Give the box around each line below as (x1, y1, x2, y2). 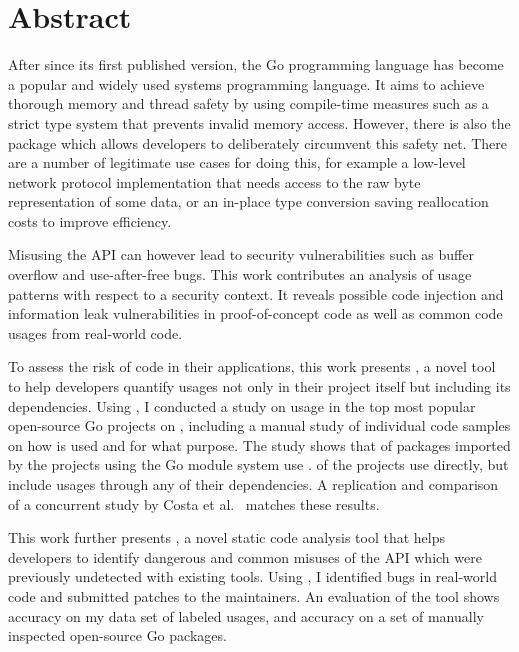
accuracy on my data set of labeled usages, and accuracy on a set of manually (8, 605, 484, 626)
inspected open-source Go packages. (8, 625, 227, 646)
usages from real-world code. (8, 322, 183, 343)
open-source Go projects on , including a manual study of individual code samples (8, 415, 511, 436)
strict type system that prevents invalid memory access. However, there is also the (8, 112, 511, 133)
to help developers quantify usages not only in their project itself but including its (8, 376, 511, 397)
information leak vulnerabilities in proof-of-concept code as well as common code (8, 303, 503, 324)
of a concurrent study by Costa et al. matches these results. (8, 493, 380, 514)
